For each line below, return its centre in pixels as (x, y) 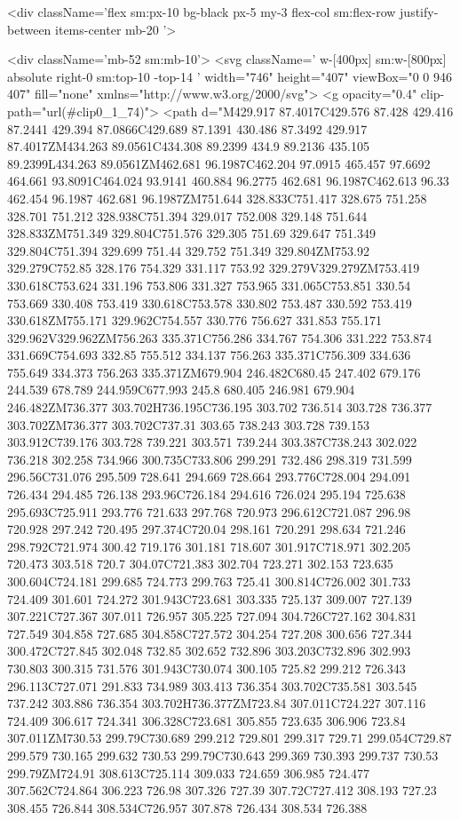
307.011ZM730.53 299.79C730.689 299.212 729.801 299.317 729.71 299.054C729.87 (230, 738)
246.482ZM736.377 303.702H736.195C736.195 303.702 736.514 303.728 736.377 (220, 407)
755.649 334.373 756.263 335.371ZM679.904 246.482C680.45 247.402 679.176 (214, 372)
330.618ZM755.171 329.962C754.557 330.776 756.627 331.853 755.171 (194, 320)
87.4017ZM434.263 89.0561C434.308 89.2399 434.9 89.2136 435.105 (188, 146)
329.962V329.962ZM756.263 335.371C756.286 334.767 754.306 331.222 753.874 (220, 337)
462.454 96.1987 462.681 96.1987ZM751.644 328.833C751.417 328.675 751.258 (217, 198)
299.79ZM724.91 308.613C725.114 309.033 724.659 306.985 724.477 (188, 772)
